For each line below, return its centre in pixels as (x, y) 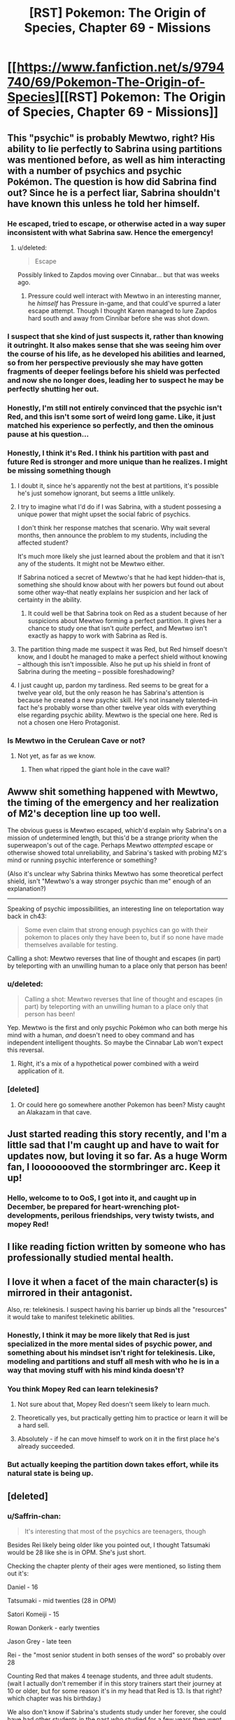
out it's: (18, 1573)
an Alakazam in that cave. (55, 1112)
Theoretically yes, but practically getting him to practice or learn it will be (122, 1418)
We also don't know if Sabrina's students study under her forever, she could (117, 1712)
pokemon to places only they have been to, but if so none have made (124, 937)
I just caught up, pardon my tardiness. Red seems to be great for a (113, 685)
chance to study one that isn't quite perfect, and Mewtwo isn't (117, 629)
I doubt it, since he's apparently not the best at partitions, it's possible (118, 486)
